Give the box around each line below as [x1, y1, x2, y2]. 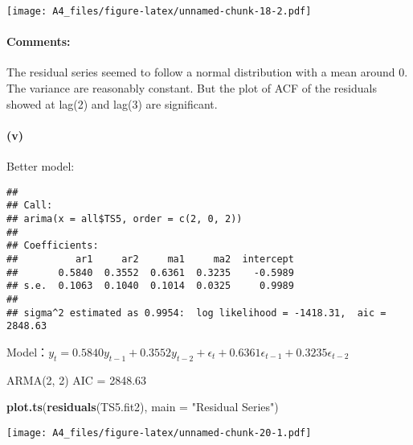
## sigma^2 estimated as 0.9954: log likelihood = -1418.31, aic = [6, 307, 386, 319]
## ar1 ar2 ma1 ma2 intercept [6, 253, 294, 265]
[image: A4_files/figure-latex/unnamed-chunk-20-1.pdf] [6, 426, 312, 439]
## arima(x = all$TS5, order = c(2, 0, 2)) [6, 212, 243, 225]
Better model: [6, 158, 75, 175]
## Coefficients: [6, 240, 99, 252]
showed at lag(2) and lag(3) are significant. [6, 95, 218, 112]
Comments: [6, 33, 71, 50]
